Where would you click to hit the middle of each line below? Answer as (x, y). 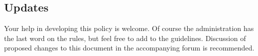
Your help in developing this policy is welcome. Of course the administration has (129, 28)
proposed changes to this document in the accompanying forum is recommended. (129, 48)
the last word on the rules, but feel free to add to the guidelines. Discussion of (125, 38)
